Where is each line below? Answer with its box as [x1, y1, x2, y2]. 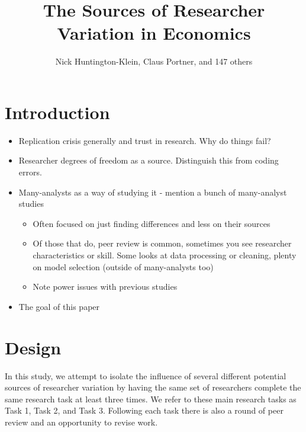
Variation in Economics [57, 21, 251, 45]
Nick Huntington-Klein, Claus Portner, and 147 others [55, 55, 253, 68]
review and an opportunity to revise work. [5, 415, 158, 428]
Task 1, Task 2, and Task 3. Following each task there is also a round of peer [5, 404, 284, 417]
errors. [18, 166, 42, 178]
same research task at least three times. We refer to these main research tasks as [5, 392, 297, 405]
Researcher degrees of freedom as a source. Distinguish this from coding [18, 154, 279, 167]
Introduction [5, 100, 110, 124]
